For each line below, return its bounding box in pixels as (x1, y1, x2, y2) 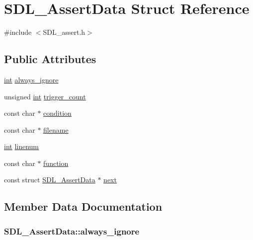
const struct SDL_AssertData (4, 174, 95, 185)
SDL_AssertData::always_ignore (4, 225, 140, 237)
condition (43, 108, 72, 118)
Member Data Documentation (4, 199, 163, 214)
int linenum (4, 141, 39, 152)
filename (43, 124, 69, 135)
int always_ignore (4, 74, 59, 84)
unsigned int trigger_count (4, 91, 86, 101)
